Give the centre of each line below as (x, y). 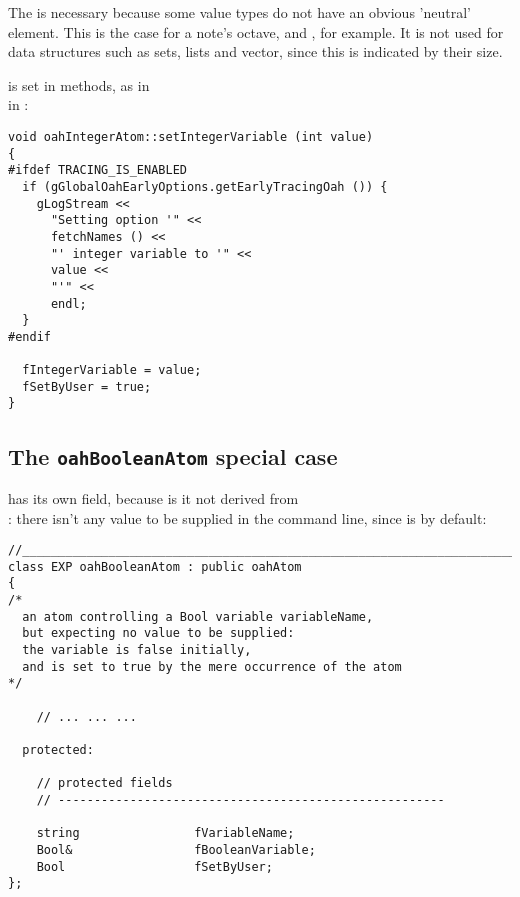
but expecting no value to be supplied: (158, 633)
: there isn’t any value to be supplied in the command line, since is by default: (247, 517)
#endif (29, 336)
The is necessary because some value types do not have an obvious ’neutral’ (239, 12)
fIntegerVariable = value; (112, 370)
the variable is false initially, (137, 650)
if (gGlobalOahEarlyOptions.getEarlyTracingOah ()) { (205, 186)
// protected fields (104, 783)
